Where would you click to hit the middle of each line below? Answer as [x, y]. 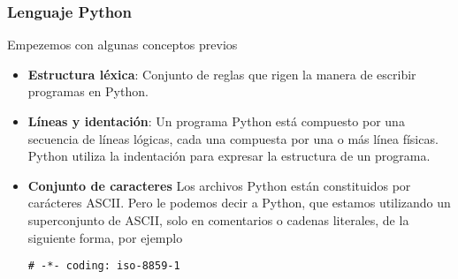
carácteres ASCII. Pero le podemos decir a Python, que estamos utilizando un [239, 203]
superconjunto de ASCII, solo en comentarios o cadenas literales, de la [218, 219]
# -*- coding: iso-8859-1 [104, 266]
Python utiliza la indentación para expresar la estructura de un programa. [229, 156]
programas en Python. [88, 91]
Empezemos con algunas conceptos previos [122, 45]
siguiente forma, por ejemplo [105, 237]
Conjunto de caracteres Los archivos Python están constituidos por [219, 185]
